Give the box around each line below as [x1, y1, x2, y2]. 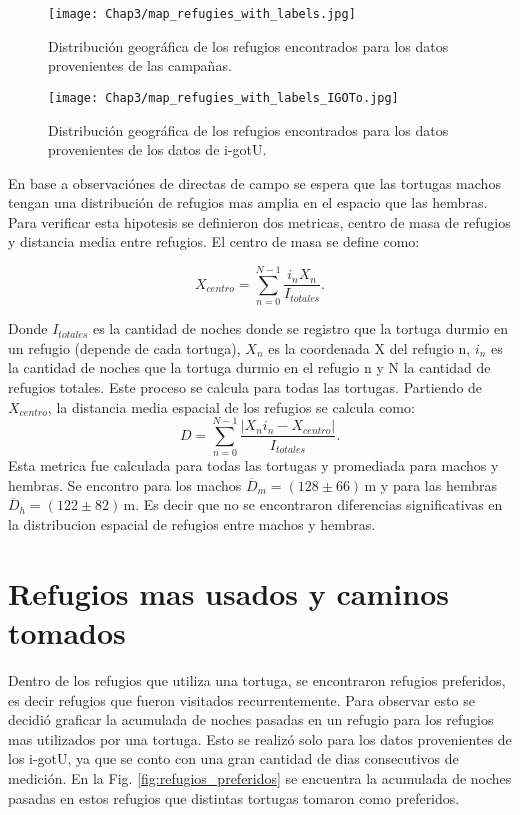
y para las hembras [380, 474, 497, 495]
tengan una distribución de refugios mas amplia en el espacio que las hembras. [8, 192, 488, 213]
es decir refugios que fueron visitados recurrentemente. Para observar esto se [8, 689, 475, 710]
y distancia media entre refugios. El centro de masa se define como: [8, 231, 420, 252]
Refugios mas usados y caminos [8, 572, 449, 613]
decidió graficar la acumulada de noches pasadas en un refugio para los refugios [8, 709, 494, 730]
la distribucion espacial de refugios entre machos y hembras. [8, 514, 376, 535]
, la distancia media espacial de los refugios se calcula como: [47, 396, 415, 417]
